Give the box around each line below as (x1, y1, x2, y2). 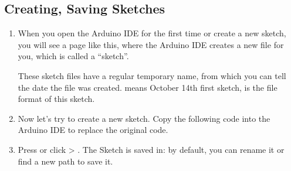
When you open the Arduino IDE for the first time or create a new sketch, (18, 27, 286, 39)
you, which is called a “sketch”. (18, 50, 129, 62)
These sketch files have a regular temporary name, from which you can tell (18, 69, 286, 81)
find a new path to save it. (18, 155, 113, 167)
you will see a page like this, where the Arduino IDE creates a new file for (18, 38, 284, 50)
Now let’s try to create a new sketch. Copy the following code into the (18, 112, 270, 124)
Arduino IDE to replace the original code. (18, 124, 168, 136)
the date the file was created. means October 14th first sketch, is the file (18, 81, 278, 93)
